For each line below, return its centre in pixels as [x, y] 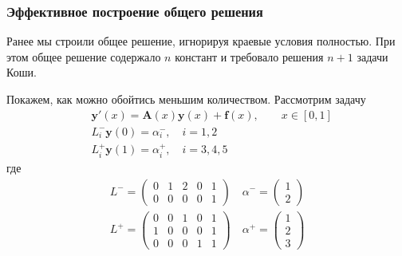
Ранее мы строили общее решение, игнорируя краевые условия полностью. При [201, 41]
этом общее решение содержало [84, 56]
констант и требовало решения [249, 56]
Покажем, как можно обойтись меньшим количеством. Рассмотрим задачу [186, 99]
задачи [372, 56]
